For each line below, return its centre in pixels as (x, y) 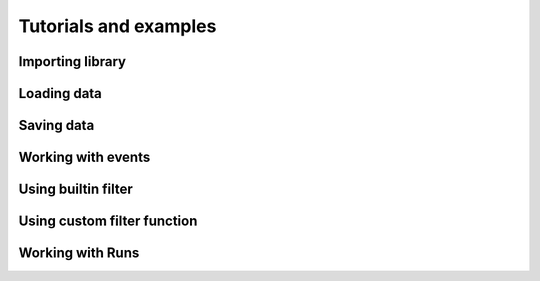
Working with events (84, 157)
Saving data (56, 125)
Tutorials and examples (117, 26)
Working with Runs (79, 253)
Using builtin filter (76, 189)
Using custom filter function (108, 221)
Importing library (72, 61)
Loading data (60, 93)
